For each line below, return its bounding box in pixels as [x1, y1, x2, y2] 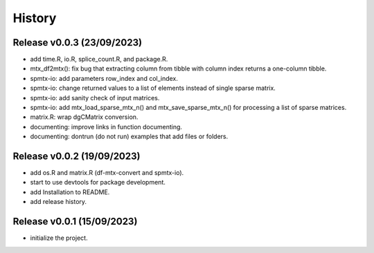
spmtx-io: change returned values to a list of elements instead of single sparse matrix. [30, 84, 276, 93]
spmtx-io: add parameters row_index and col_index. [30, 74, 178, 82]
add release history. [30, 198, 87, 206]
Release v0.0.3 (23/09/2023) [12, 37, 142, 48]
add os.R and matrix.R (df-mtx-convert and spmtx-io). [30, 169, 184, 177]
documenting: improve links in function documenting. [30, 122, 183, 131]
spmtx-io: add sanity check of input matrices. [30, 93, 160, 102]
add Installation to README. [30, 187, 110, 196]
